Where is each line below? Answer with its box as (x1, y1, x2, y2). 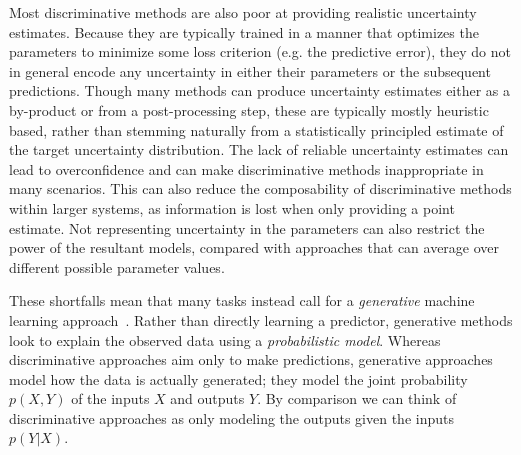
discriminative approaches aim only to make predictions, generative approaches (9, 349, 493, 370)
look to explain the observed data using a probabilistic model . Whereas (9, 329, 441, 350)
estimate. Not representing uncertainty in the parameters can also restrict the (9, 217, 485, 238)
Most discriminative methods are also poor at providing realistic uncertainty (9, 2, 477, 22)
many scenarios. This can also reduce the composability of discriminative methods (9, 178, 512, 199)
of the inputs (71, 388, 150, 409)
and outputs (170, 388, 245, 409)
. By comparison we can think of (257, 388, 457, 409)
